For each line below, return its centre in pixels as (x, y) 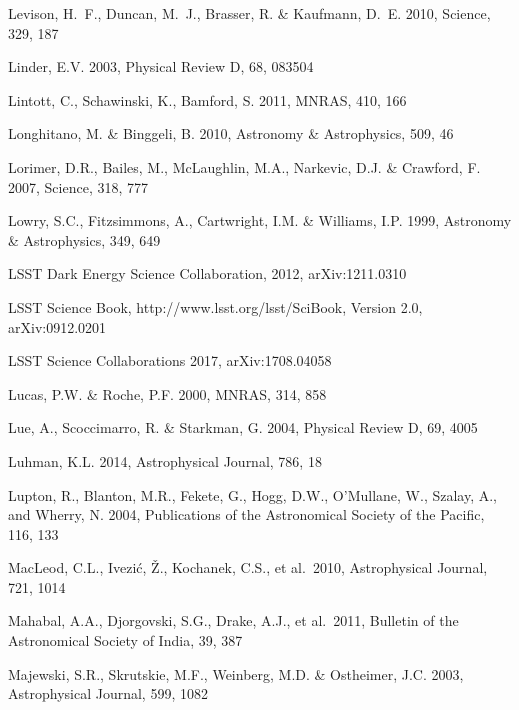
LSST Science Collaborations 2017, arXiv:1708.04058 (170, 360)
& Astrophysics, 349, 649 (84, 239)
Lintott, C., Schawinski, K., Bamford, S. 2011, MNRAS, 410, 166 (207, 99)
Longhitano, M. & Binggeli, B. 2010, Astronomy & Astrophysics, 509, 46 (231, 133)
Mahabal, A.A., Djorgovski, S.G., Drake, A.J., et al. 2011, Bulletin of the (233, 620)
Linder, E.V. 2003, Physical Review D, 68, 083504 (161, 66)
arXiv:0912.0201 (57, 326)
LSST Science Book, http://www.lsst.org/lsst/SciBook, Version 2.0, (215, 306)
